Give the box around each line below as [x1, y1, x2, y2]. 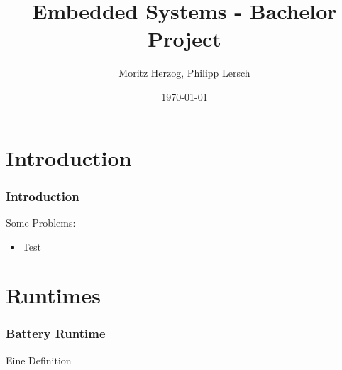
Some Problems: [6, 214, 76, 229]
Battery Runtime [6, 325, 106, 342]
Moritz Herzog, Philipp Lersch [118, 65, 250, 80]
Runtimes [6, 281, 101, 310]
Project [148, 24, 221, 53]
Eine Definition [6, 352, 72, 367]
